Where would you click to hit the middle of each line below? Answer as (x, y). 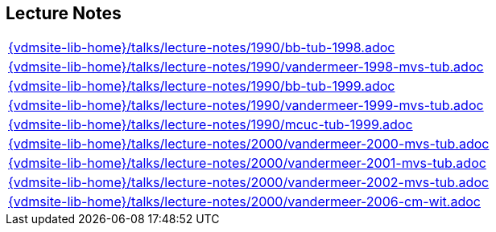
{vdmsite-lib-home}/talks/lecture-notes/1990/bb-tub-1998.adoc (202, 48)
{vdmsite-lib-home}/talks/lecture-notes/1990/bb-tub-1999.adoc (202, 86)
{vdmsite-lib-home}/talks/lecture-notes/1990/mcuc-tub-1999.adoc (211, 125)
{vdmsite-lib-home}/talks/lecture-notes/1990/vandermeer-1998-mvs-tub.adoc (246, 67)
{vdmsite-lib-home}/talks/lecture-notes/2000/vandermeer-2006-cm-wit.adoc (244, 202)
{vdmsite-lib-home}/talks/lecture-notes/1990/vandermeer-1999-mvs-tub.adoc (246, 106)
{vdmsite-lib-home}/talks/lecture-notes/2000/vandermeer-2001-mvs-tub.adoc (247, 163)
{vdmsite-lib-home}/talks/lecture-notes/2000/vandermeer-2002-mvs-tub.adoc (249, 183)
